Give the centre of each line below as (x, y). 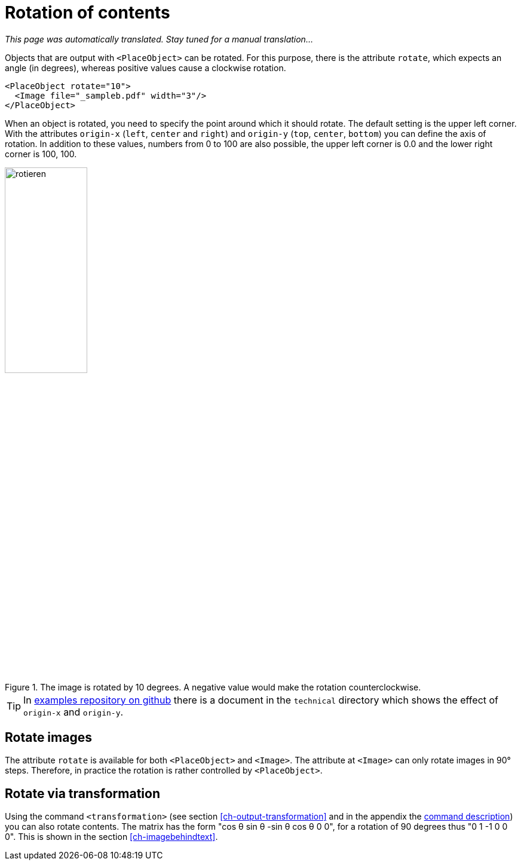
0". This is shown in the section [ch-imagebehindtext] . (111, 837)
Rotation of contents (88, 13)
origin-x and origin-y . (73, 712)
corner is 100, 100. (41, 154)
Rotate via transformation (82, 793)
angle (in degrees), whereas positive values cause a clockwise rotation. (145, 68)
